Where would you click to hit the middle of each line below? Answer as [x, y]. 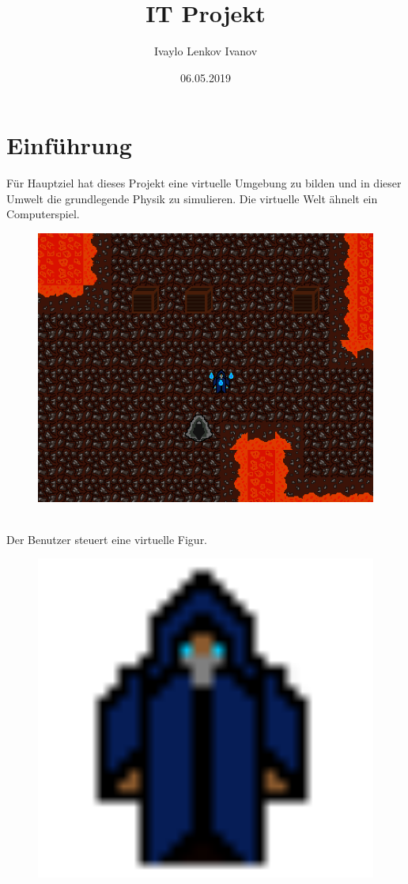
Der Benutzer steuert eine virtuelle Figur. [107, 539]
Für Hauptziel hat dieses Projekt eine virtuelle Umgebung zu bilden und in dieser [204, 183]
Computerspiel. [43, 214]
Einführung [69, 145]
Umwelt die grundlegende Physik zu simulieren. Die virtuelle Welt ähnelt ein [192, 198]
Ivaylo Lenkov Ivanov [206, 51]
